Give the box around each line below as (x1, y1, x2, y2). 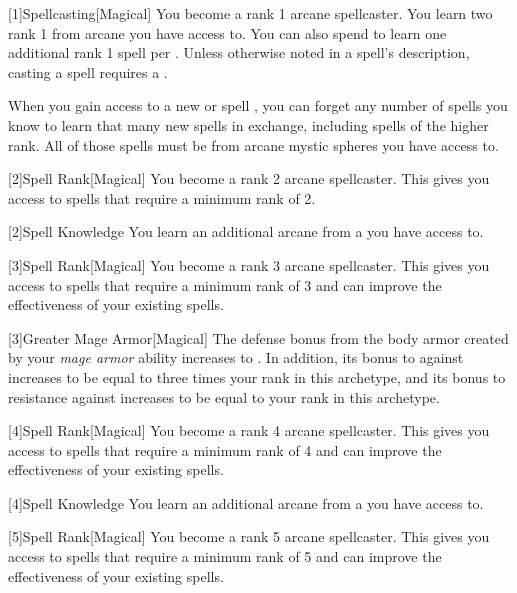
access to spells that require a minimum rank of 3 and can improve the (8, 274, 442, 295)
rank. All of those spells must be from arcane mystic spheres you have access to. (8, 134, 499, 155)
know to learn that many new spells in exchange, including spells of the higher (8, 114, 489, 135)
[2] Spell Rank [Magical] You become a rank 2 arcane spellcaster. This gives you (8, 168, 490, 189)
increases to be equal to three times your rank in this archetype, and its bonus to (8, 366, 506, 387)
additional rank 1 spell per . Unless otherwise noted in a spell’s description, (8, 42, 470, 63)
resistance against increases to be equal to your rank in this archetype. (8, 386, 440, 407)
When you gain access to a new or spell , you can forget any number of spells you (8, 95, 508, 116)
